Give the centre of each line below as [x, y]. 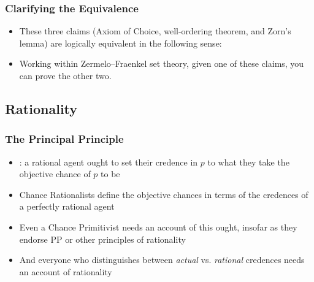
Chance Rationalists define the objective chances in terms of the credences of [164, 194]
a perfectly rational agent [67, 206]
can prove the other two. [65, 75]
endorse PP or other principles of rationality [102, 239]
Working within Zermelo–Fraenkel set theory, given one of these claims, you [162, 63]
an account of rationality [66, 271]
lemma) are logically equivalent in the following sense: [121, 43]
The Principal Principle [64, 139]
